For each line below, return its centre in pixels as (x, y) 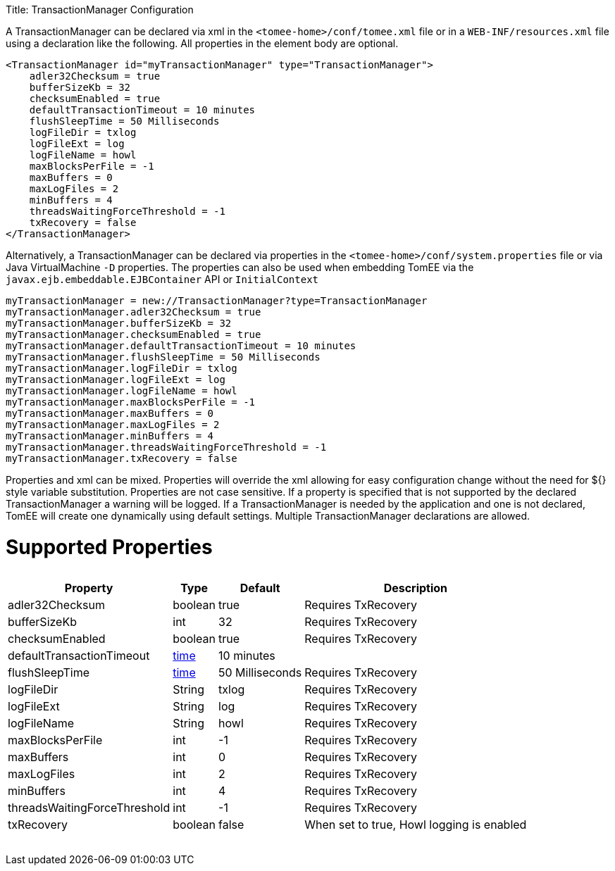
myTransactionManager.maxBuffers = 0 (110, 413)
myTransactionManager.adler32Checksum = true (133, 312)
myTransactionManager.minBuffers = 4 (110, 436)
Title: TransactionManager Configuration (100, 10)
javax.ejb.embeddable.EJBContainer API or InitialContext (162, 279)
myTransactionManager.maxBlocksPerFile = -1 (131, 402)
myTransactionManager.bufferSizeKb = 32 (119, 323)
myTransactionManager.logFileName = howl (122, 391)
